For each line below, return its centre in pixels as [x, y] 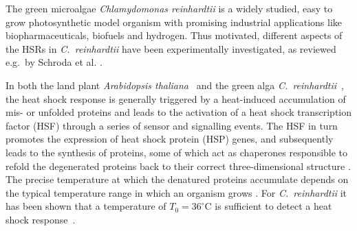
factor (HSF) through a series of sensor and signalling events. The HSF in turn [172, 125]
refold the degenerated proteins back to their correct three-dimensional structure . [178, 166]
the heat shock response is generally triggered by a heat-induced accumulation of [176, 98]
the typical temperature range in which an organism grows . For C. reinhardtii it [176, 192]
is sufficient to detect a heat [273, 206]
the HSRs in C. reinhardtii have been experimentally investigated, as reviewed [171, 48]
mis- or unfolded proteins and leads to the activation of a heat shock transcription [179, 112]
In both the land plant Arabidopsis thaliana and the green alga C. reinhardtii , [175, 85]
